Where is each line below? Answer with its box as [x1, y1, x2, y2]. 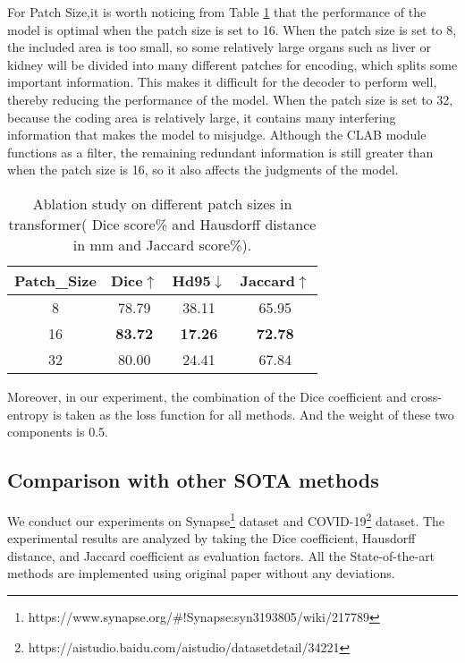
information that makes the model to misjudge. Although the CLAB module [7, 125, 427, 144]
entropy [7, 404, 49, 423]
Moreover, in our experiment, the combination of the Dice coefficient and [7, 387, 407, 405]
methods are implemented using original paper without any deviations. [7, 564, 395, 582]
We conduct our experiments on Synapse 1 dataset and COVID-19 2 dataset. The [7, 508, 445, 530]
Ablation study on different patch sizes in [32, 192, 292, 214]
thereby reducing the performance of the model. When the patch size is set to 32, [7, 89, 453, 108]
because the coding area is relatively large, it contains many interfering [7, 107, 396, 126]
